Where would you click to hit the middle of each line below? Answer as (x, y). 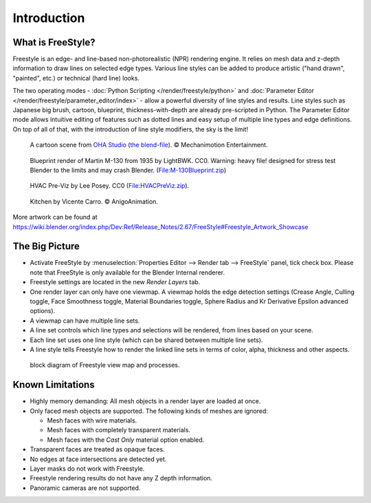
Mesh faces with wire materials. (92, 420)
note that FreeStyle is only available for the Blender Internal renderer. (127, 272)
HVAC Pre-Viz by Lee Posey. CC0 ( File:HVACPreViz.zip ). (110, 186)
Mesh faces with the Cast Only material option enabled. (126, 440)
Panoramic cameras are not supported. (85, 488)
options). (43, 311)
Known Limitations (54, 385)
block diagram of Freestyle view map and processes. (105, 365)
